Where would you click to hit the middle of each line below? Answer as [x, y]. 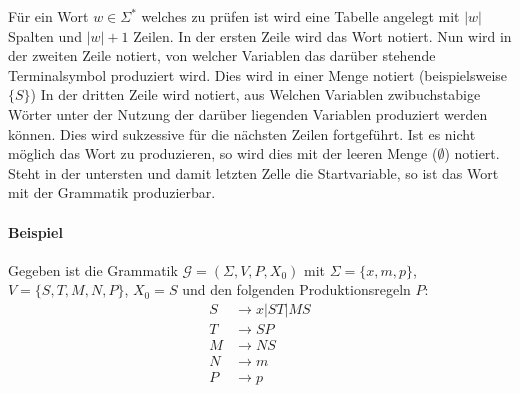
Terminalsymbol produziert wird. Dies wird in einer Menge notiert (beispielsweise [258, 74]
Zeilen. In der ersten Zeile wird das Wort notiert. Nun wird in [322, 35]
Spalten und [45, 35]
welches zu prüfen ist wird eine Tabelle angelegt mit [300, 16]
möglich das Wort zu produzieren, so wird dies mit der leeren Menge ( [223, 153]
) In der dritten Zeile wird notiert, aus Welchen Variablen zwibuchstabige [255, 94]
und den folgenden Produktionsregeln [296, 289]
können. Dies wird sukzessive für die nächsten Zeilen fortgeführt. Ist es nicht [242, 133]
